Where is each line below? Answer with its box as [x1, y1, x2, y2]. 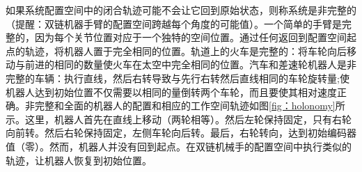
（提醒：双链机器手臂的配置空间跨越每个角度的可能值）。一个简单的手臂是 [6, 16, 342, 31]
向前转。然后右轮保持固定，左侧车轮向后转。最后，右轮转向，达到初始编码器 [6, 125, 356, 140]
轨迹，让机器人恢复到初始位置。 [6, 153, 152, 167]
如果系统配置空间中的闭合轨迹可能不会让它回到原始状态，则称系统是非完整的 [6, 3, 356, 17]
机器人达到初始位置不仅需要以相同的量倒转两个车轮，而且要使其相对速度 [6, 84, 337, 99]
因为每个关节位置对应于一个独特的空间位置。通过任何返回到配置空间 [34, 30, 347, 45]
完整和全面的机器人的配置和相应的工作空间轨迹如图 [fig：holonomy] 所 [34, 98, 345, 113]
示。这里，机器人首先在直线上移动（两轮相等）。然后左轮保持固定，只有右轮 [6, 111, 352, 126]
